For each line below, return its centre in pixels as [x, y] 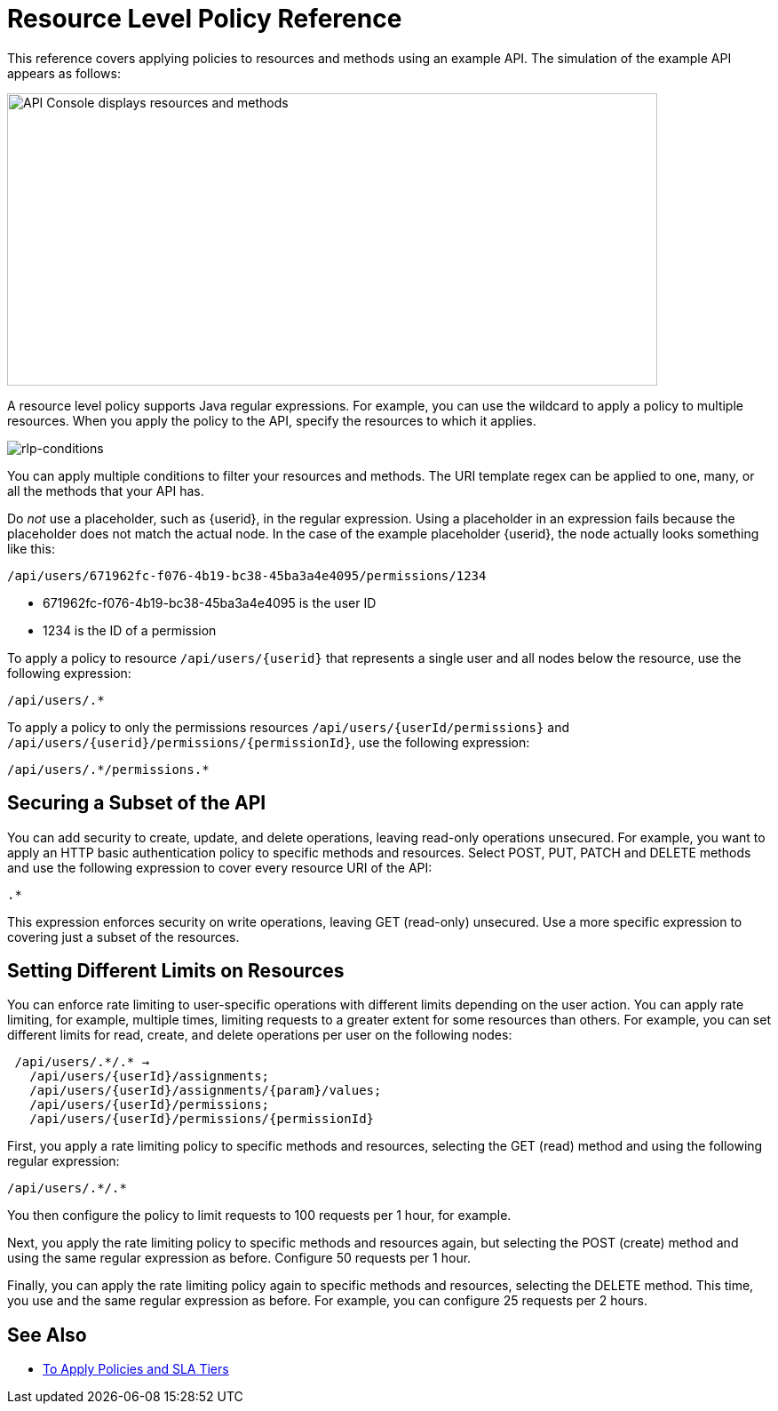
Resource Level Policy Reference [205, 19]
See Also [47, 1335]
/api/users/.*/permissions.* [108, 769]
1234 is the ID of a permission [130, 630]
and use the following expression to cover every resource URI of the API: [220, 867]
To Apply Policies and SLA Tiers [136, 1369]
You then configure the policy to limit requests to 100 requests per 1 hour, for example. [259, 1216]
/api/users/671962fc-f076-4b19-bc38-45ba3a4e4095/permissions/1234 [247, 575]
